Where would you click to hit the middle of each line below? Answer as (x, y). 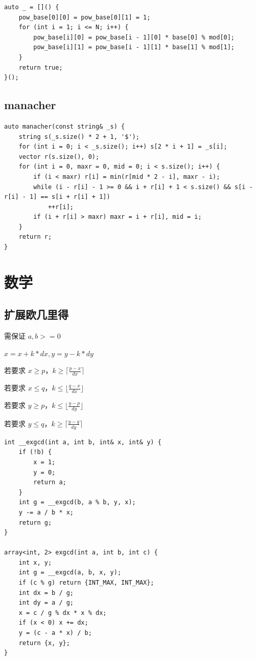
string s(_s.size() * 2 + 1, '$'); (79, 137)
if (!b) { (35, 452)
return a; (50, 482)
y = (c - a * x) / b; (55, 633)
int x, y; (35, 562)
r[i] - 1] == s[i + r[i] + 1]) (57, 197)
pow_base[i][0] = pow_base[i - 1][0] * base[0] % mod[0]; (134, 37)
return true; (41, 67)
